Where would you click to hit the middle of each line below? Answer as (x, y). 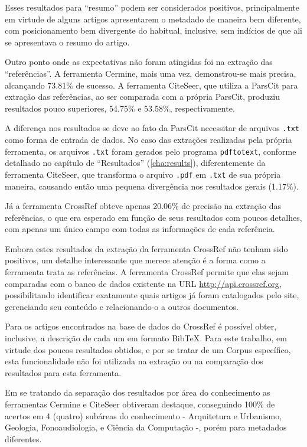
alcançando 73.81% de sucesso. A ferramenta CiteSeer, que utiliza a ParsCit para (151, 85)
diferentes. (23, 438)
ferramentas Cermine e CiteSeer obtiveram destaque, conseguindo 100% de (140, 404)
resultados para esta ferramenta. (63, 372)
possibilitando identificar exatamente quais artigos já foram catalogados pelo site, (152, 295)
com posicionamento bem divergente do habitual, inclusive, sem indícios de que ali (153, 30)
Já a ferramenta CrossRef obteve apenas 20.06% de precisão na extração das (143, 206)
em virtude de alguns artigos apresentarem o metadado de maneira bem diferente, (153, 19)
